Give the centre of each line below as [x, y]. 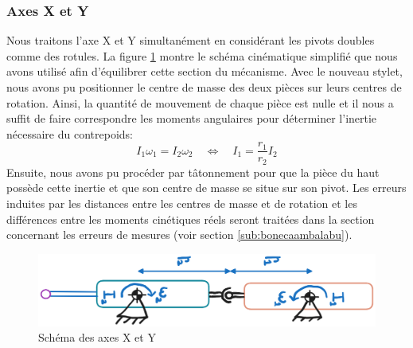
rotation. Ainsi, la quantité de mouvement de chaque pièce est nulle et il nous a [200, 102]
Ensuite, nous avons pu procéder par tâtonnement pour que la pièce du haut [193, 172]
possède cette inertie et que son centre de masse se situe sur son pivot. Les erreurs [206, 188]
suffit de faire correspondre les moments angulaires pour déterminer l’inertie [192, 118]
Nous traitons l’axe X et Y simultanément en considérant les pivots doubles [191, 40]
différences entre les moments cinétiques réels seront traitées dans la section [191, 219]
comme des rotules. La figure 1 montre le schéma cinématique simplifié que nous [202, 55]
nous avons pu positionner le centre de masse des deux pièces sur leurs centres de [204, 87]
